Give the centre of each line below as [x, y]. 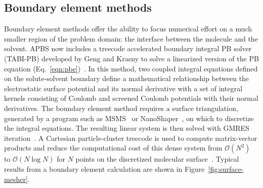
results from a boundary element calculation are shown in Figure [104, 168]
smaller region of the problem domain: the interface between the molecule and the [131, 38]
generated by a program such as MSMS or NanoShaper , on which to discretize [129, 118]
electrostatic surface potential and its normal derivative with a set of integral [123, 88]
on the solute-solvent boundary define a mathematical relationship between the [127, 78]
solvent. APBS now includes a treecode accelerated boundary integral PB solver [128, 48]
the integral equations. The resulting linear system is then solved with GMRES [127, 128]
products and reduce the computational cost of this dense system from [113, 148]
